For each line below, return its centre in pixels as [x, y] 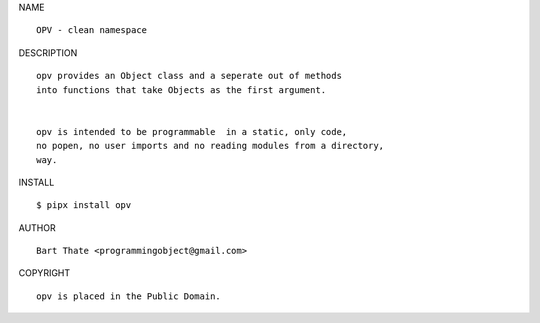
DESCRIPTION [48, 52]
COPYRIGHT [44, 273]
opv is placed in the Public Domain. [129, 296]
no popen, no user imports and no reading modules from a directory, [210, 146]
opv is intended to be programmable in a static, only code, [192, 131]
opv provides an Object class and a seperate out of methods [189, 76]
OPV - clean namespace [92, 30]
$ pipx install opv [84, 205]
